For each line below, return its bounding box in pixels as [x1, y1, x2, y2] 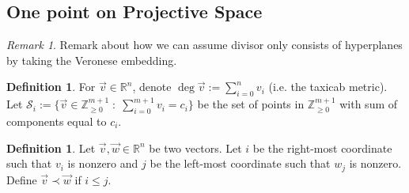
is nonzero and [67, 155, 138, 172]
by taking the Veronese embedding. [6, 51, 177, 68]
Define [6, 171, 37, 187]
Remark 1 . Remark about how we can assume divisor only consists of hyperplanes [6, 36, 403, 53]
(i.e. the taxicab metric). [268, 78, 388, 95]
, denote [132, 78, 172, 95]
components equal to [6, 112, 107, 129]
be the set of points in [197, 96, 305, 112]
